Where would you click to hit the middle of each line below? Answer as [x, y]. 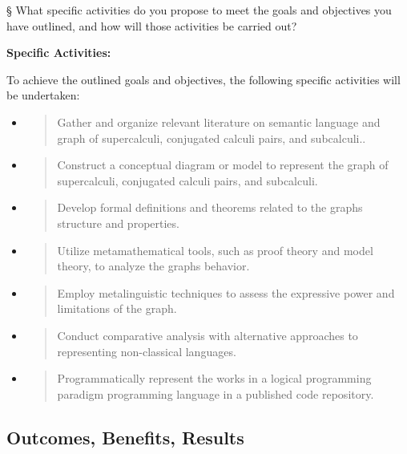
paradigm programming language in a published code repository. [216, 393]
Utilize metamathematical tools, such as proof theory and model [215, 250]
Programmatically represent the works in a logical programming [214, 378]
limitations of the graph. [117, 308]
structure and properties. [118, 223]
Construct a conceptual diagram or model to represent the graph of [223, 165]
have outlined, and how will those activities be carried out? [152, 25]
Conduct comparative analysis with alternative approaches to [208, 335]
